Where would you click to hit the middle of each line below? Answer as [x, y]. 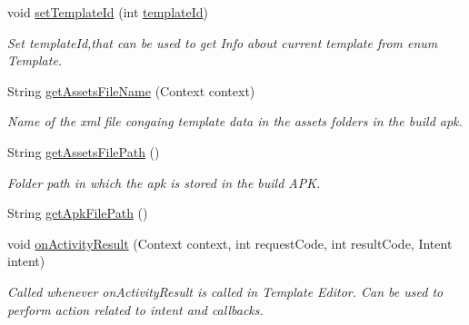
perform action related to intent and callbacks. [135, 309]
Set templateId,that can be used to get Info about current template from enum [223, 42]
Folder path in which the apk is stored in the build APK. [164, 182]
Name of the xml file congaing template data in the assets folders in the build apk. [235, 121]
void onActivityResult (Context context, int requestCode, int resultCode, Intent [230, 243]
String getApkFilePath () [78, 213]
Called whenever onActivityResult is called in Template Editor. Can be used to [225, 291]
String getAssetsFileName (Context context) [131, 90]
